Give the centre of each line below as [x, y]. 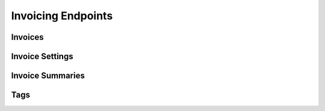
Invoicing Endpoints [62, 16]
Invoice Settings [42, 56]
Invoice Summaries [48, 76]
